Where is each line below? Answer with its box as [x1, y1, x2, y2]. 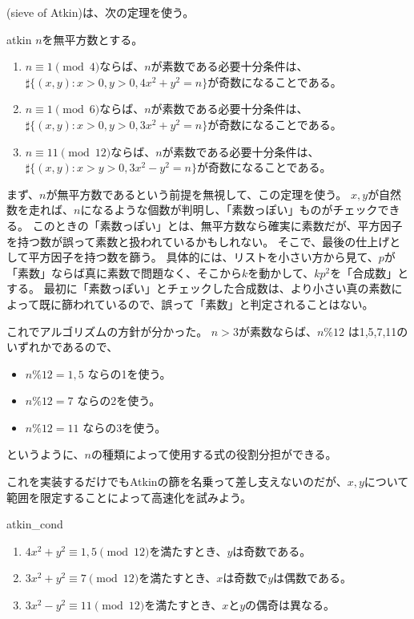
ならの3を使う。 [82, 419, 167, 435]
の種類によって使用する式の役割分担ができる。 [91, 446, 337, 463]
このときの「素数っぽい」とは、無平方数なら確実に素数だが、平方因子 [32, 216, 403, 233]
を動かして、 [247, 264, 315, 281]
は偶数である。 [273, 569, 352, 586]
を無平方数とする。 [42, 30, 143, 47]
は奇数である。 [232, 542, 312, 559]
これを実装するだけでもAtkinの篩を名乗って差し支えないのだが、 [6, 473, 348, 490]
